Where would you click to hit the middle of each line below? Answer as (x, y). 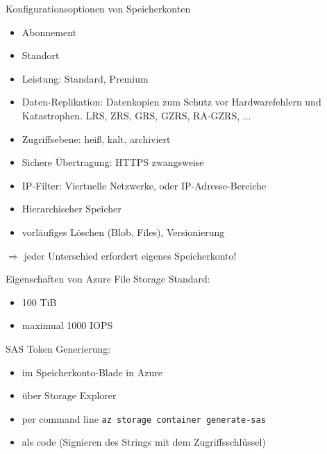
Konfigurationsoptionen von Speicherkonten (98, 8)
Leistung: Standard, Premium (85, 78)
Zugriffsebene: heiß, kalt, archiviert (96, 138)
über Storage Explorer (69, 395)
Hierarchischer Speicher (72, 209)
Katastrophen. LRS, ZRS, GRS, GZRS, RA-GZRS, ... (136, 115)
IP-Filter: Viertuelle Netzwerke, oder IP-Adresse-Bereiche (144, 185)
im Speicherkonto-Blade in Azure (92, 372)
